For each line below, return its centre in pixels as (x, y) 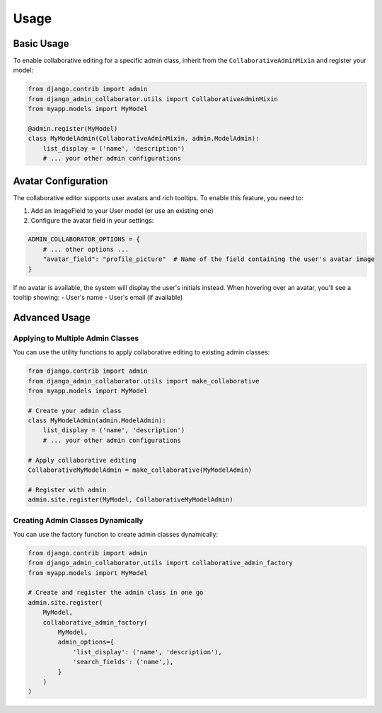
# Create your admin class (75, 411)
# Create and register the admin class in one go (116, 593)
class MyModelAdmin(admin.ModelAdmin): (97, 421)
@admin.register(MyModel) (73, 128)
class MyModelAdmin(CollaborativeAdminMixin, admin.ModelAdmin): (144, 139)
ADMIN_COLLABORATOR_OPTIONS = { (84, 239)
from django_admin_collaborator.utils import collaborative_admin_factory (161, 563)
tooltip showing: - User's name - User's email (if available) (98, 297)
